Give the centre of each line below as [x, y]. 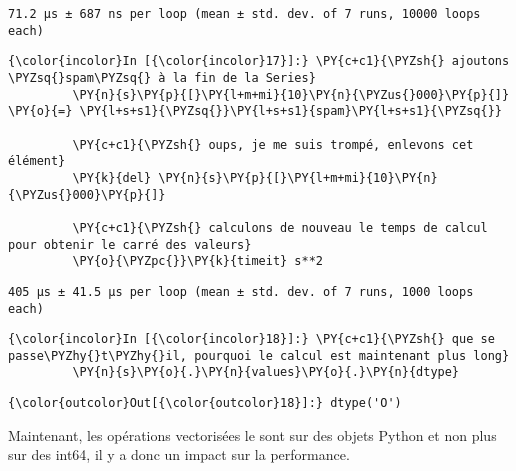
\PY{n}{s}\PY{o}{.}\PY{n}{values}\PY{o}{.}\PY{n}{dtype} [266, 372]
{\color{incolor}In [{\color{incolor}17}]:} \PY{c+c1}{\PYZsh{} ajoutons [259, 61]
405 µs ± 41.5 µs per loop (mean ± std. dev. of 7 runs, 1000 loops [241, 291]
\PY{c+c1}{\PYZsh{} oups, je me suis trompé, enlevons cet [273, 144]
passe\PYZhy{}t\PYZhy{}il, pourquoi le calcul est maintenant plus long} [259, 355]
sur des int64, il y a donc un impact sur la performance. [179, 454]
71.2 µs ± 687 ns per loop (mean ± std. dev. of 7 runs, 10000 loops [244, 14]
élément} [37, 161]
